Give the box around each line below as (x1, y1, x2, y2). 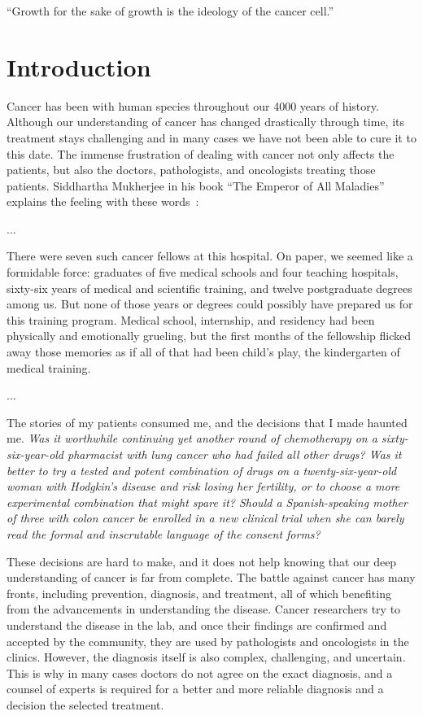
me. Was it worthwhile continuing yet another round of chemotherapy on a (7, 430, 377, 447)
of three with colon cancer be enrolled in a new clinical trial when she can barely (7, 509, 404, 526)
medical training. (7, 359, 91, 376)
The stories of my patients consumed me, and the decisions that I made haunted (7, 413, 408, 430)
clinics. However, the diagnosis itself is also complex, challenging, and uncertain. (7, 648, 406, 666)
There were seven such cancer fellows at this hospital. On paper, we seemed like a (7, 247, 413, 264)
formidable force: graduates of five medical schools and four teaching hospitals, (7, 264, 399, 281)
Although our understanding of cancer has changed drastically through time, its (7, 113, 405, 130)
